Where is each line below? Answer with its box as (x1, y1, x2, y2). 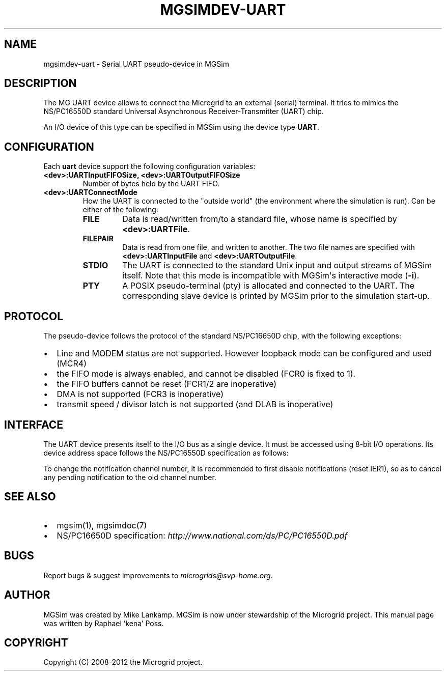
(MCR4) (57, 358, 87, 369)
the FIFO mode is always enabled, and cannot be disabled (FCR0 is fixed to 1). (57, 369, 356, 379)
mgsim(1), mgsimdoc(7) (57, 520, 147, 530)
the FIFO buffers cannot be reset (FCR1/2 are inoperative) (57, 379, 277, 389)
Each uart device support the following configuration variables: (43, 162, 256, 171)
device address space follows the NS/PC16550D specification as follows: (43, 448, 289, 457)
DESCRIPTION (4, 77, 77, 90)
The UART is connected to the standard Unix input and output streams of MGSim (122, 260, 432, 271)
